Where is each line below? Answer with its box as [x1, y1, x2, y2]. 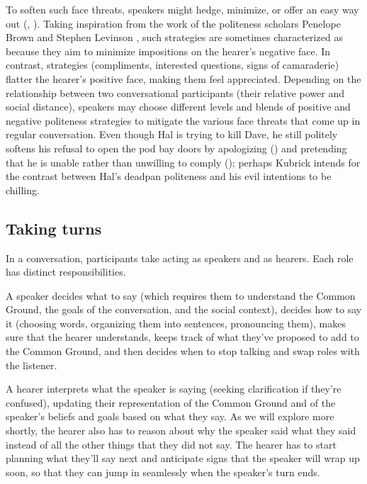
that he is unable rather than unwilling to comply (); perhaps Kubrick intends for [6, 154, 361, 169]
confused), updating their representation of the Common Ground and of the [6, 395, 336, 410]
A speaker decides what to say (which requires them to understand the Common [6, 288, 356, 303]
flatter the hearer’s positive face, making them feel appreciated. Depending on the [6, 71, 361, 86]
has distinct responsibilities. [6, 264, 126, 279]
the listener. [6, 357, 57, 372]
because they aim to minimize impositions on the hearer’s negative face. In [6, 43, 331, 58]
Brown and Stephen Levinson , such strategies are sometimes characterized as [6, 30, 343, 45]
